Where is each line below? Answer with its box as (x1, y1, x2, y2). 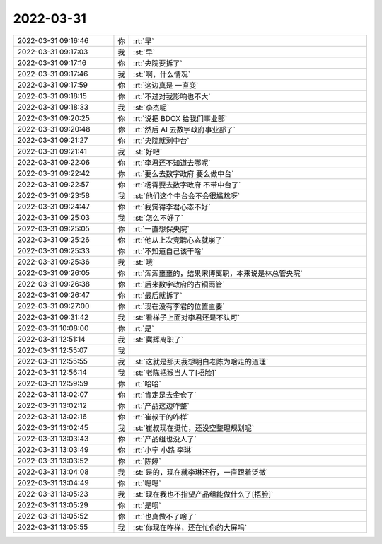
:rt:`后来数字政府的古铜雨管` (133, 279, 226, 289)
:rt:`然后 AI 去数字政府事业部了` (133, 125, 236, 134)
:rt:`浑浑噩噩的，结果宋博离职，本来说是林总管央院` (133, 268, 303, 278)
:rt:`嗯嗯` (133, 478, 162, 488)
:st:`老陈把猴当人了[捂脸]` (133, 368, 217, 378)
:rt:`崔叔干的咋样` (133, 412, 190, 422)
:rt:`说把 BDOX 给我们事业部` (133, 113, 228, 123)
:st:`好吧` (133, 146, 163, 156)
